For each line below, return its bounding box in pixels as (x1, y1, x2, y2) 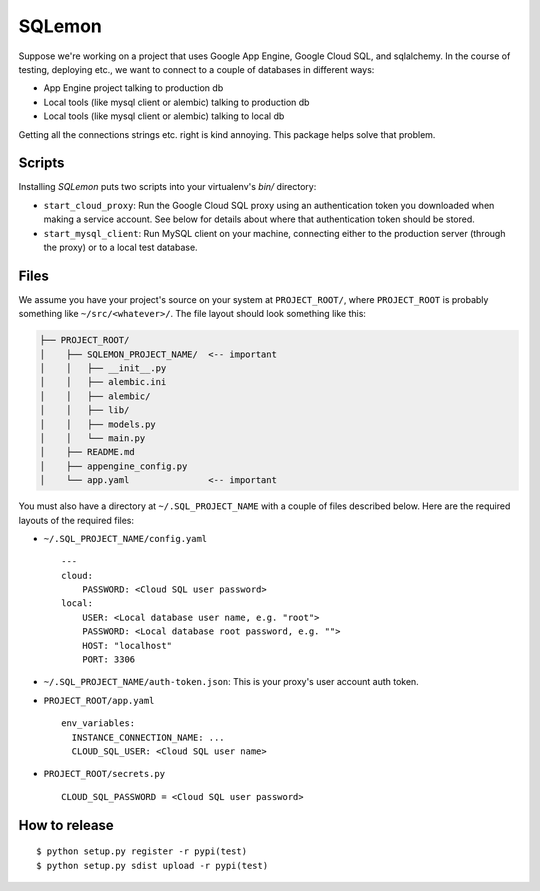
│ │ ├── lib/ (39, 405, 130, 416)
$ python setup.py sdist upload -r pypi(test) (36, 860, 269, 871)
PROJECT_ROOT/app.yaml (43, 695, 155, 706)
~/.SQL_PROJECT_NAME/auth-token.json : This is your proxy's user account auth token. (43, 676, 419, 688)
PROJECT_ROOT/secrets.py (43, 768, 165, 780)
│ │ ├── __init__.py (39, 363, 167, 374)
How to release (18, 816, 114, 834)
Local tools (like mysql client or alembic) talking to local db (43, 110, 285, 122)
